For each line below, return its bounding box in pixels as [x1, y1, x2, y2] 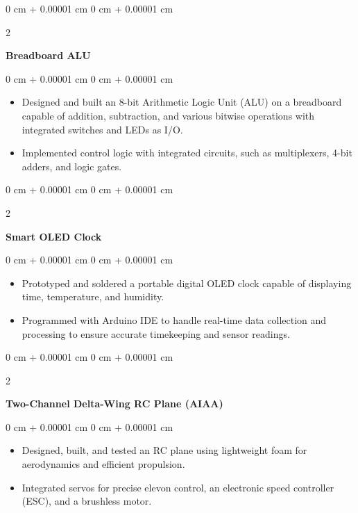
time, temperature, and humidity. [22, 289, 164, 304]
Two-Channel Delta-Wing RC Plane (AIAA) [6, 396, 223, 411]
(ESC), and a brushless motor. [22, 494, 152, 508]
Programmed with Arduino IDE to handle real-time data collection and [22, 312, 327, 327]
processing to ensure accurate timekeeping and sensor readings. [22, 326, 290, 341]
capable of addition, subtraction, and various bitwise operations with [22, 108, 315, 122]
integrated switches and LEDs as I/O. [22, 122, 183, 136]
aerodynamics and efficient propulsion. [22, 457, 185, 471]
